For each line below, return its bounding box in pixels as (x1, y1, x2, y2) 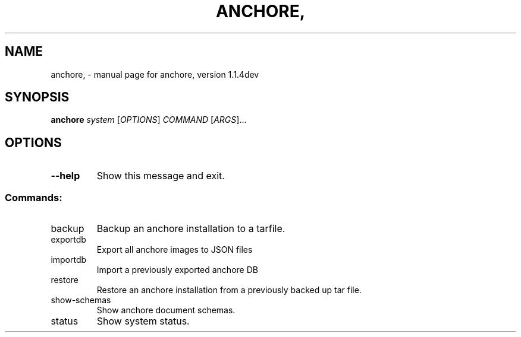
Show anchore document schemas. (96, 305, 236, 316)
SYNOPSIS (5, 90, 70, 105)
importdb (51, 255, 87, 265)
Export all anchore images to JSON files (96, 244, 253, 255)
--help (51, 170, 80, 182)
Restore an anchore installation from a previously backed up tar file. (96, 285, 362, 295)
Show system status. (96, 315, 190, 328)
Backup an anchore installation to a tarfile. (96, 222, 285, 235)
